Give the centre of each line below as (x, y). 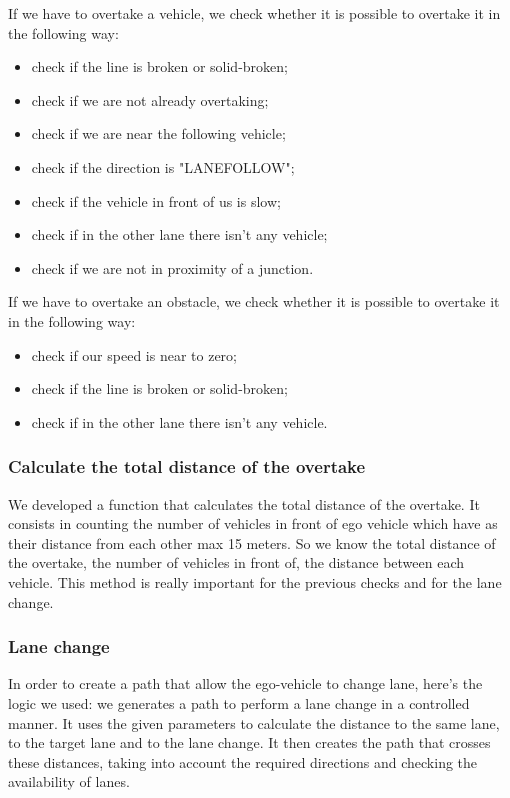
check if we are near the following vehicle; (158, 133)
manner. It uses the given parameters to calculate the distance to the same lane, (254, 722)
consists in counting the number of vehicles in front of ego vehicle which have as (253, 523)
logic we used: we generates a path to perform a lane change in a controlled (239, 702)
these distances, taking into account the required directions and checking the (243, 761)
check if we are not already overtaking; (150, 99)
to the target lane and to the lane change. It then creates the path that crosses (249, 742)
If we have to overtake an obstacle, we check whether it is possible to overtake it (254, 301)
